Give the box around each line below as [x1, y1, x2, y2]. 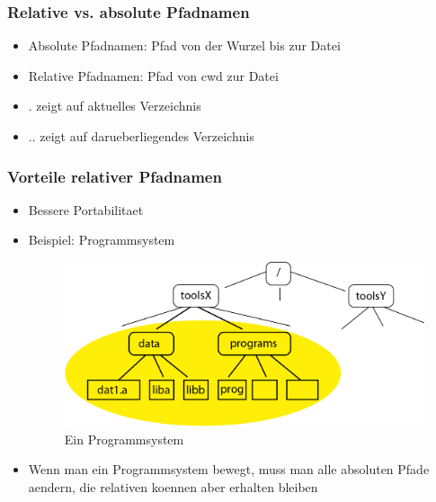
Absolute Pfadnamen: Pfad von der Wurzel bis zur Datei [28, 36, 341, 55]
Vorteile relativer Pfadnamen [7, 165, 222, 187]
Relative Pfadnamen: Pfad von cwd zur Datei [28, 66, 279, 85]
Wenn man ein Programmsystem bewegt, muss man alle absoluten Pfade [28, 460, 430, 479]
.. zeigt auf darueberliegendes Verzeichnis [28, 127, 254, 145]
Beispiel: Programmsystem [28, 230, 175, 249]
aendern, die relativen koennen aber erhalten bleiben [28, 478, 318, 497]
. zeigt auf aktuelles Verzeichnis [28, 96, 201, 115]
